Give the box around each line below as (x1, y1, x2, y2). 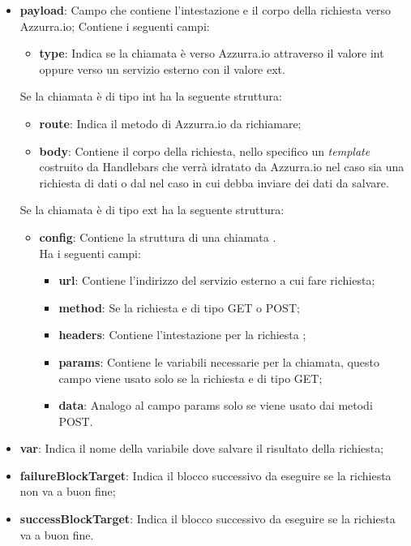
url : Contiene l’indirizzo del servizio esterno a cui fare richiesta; (58, 272, 375, 289)
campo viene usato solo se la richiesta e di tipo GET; (58, 369, 323, 386)
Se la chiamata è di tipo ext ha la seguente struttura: (19, 201, 285, 218)
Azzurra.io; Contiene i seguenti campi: (19, 17, 210, 34)
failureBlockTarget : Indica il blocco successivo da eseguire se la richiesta (19, 466, 392, 484)
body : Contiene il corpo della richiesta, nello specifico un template (39, 142, 370, 159)
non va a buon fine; (19, 483, 116, 500)
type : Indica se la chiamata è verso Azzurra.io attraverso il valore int (39, 45, 384, 62)
